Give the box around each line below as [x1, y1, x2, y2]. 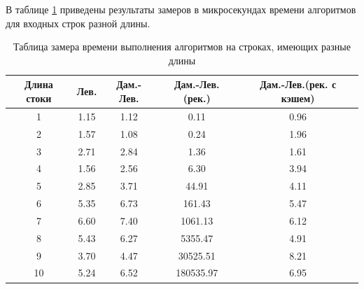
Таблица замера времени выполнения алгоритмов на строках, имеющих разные [13, 39, 351, 54]
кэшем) [281, 90, 315, 105]
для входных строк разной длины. [6, 15, 150, 30]
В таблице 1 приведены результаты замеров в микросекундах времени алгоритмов [6, 2, 356, 16]
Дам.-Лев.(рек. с [260, 77, 337, 92]
